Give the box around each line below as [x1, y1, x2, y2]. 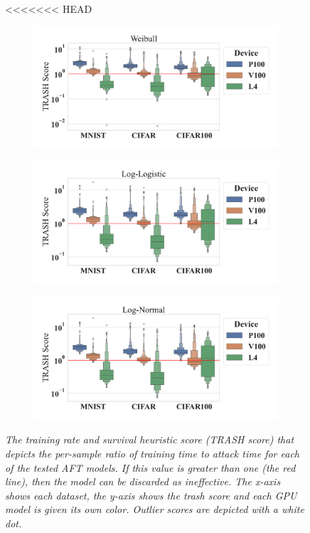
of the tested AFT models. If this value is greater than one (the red [5, 460, 296, 475]
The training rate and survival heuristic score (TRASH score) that [5, 432, 294, 447]
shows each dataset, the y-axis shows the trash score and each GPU [5, 487, 297, 502]
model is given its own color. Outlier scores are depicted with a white [5, 502, 304, 517]
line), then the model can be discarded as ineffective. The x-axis [5, 474, 281, 489]
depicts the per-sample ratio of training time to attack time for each [5, 445, 300, 460]
